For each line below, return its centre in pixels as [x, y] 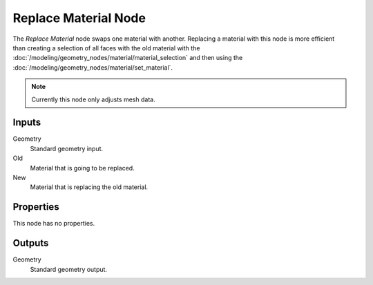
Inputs [27, 122]
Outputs [31, 243]
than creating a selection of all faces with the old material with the [106, 48]
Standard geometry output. [68, 269]
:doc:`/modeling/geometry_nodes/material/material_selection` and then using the [128, 58]
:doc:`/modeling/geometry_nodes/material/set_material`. [93, 67]
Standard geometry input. [67, 148]
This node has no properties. [54, 224]
